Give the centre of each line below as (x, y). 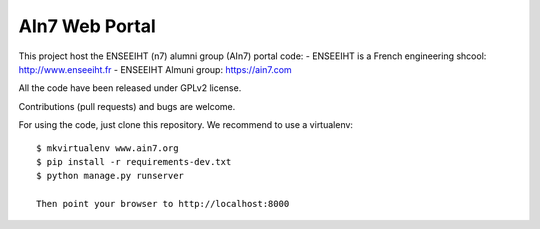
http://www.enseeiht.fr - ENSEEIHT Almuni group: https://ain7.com (155, 69)
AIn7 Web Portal (87, 26)
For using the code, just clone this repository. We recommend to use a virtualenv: (186, 125)
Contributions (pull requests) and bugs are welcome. (127, 106)
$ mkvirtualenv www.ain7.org (107, 148)
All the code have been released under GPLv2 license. (130, 88)
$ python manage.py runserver (110, 176)
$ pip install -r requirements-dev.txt (134, 161)
